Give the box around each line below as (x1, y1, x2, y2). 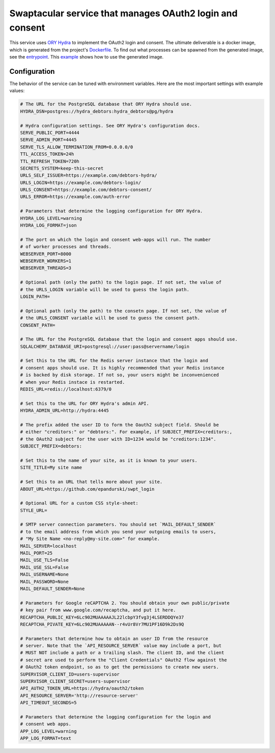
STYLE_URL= (20, 507, 47, 513)
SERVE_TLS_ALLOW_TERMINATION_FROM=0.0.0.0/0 (20, 144, 133, 150)
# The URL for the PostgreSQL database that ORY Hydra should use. (20, 101, 193, 107)
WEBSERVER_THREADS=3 (20, 265, 71, 271)
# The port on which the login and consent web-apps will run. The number (20, 237, 211, 242)
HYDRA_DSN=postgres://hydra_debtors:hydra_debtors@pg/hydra (20, 108, 174, 114)
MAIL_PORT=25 (20, 550, 53, 556)
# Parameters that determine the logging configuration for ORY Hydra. (20, 208, 203, 214)
